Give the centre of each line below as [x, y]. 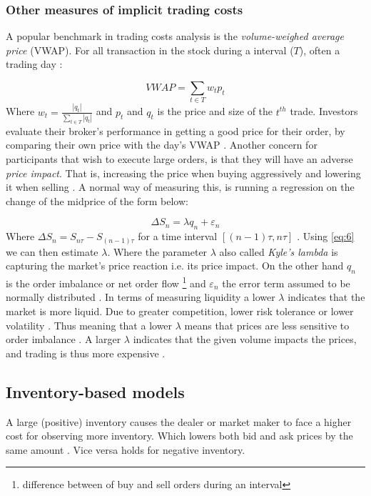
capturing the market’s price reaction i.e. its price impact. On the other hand [175, 266]
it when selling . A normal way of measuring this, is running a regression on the [180, 187]
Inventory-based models [95, 391]
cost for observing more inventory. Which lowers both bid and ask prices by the [179, 436]
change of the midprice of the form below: [97, 200]
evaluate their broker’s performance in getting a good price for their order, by [176, 130]
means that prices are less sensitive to [267, 325]
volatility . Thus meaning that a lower [89, 325]
